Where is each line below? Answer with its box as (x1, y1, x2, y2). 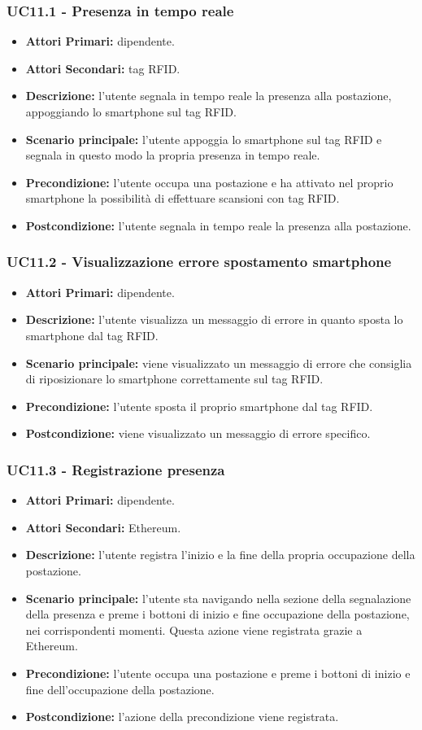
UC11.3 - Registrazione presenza (7, 459, 225, 479)
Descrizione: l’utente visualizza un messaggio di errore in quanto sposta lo (25, 311, 403, 328)
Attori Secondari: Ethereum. (25, 518, 181, 535)
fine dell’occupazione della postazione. (25, 680, 215, 697)
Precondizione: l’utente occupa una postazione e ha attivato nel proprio (25, 173, 394, 190)
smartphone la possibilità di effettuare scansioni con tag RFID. (25, 190, 340, 207)
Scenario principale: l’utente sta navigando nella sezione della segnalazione (25, 589, 411, 606)
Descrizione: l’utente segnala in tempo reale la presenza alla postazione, (25, 87, 392, 104)
